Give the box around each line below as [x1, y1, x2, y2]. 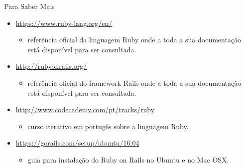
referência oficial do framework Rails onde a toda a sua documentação [27, 77, 242, 88]
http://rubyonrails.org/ [15, 61, 87, 71]
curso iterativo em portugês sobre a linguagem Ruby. [27, 121, 189, 131]
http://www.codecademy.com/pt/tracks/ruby [15, 104, 155, 115]
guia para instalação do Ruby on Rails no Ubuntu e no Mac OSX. [27, 154, 229, 165]
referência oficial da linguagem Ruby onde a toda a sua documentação [27, 34, 242, 45]
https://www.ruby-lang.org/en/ [15, 17, 113, 28]
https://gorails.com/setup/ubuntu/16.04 [15, 138, 139, 148]
